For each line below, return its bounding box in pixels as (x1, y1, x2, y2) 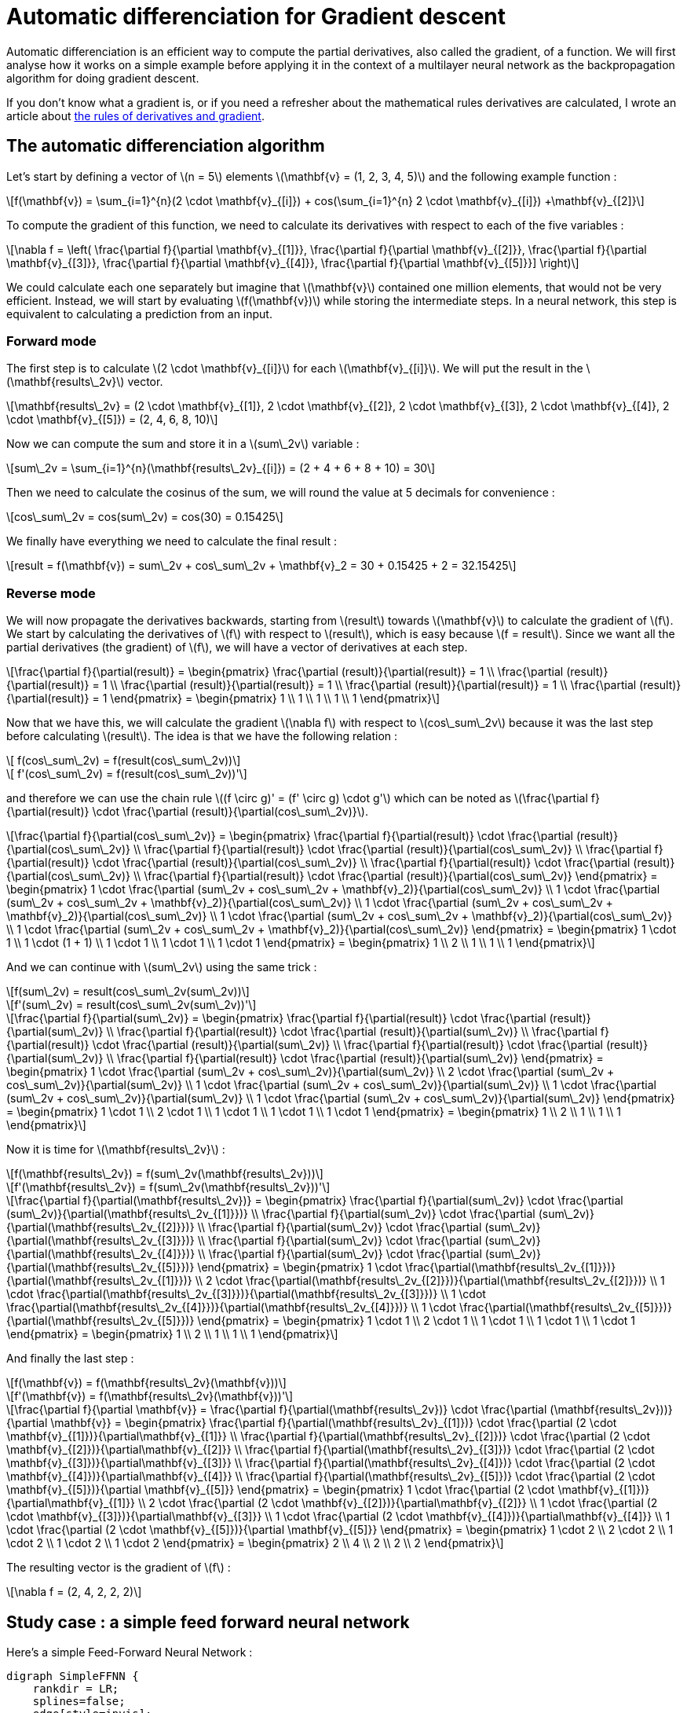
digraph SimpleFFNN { (6, 1669, 139, 1682)
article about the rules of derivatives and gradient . (6, 108, 265, 123)
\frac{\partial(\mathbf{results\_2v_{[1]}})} (404, 1260, 616, 1275)
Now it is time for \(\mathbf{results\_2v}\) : (6, 1143, 225, 1157)
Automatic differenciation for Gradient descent (6, 3, 506, 30)
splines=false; (32, 1694, 126, 1707)
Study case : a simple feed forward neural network (6, 1612, 410, 1632)
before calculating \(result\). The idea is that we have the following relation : (6, 729, 398, 743)
